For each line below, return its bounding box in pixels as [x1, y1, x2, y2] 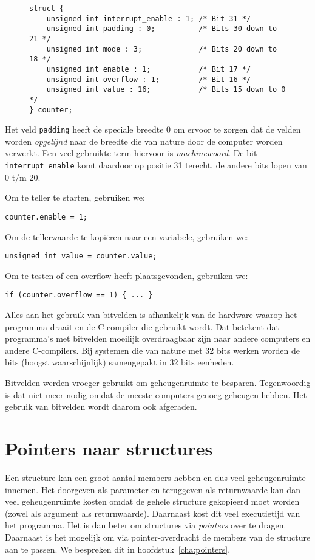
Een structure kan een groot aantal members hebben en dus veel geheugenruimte [5, 471, 306, 483]
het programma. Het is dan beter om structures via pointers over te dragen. [5, 519, 286, 531]
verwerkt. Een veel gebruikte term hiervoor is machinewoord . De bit [5, 147, 257, 159]
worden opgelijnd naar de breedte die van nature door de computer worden [5, 134, 283, 147]
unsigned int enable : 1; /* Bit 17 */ [46, 64, 251, 74]
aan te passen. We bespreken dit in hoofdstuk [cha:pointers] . [5, 542, 231, 555]
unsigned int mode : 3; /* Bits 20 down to [46, 44, 277, 54]
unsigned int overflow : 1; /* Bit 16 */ [46, 75, 251, 84]
